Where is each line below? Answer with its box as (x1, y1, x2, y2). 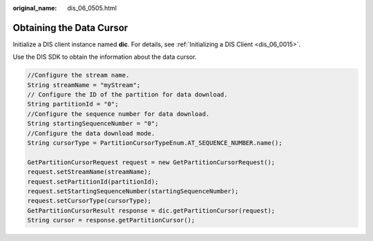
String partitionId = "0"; (27, 100, 119, 108)
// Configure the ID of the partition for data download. (27, 90, 228, 99)
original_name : (12, 4, 57, 12)
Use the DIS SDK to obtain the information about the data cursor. (12, 52, 197, 61)
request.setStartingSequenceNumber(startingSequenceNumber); (27, 187, 239, 195)
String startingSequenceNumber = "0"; (27, 119, 159, 128)
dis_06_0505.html (67, 4, 117, 12)
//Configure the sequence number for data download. (27, 110, 210, 117)
